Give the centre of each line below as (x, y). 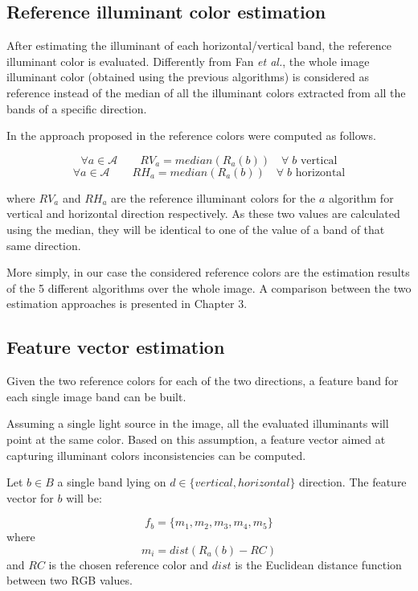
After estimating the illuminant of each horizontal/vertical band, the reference (199, 45)
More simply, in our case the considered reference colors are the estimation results (208, 272)
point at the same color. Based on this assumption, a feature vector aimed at (196, 439)
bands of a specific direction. (77, 108)
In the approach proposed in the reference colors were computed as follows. (191, 135)
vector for (30, 497)
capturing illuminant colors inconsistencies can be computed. (156, 455)
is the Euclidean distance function (318, 564)
